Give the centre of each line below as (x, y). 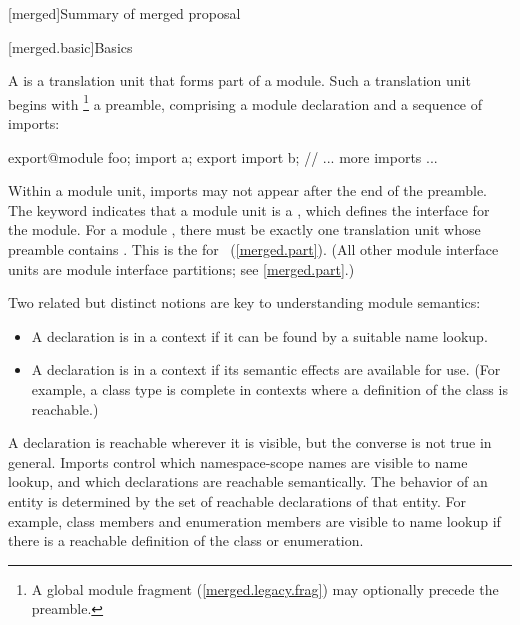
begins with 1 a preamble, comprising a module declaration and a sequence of (245, 102)
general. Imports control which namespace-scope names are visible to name (238, 461)
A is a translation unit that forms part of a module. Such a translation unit (239, 80)
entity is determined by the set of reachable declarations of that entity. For (237, 500)
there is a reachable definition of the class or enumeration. (186, 540)
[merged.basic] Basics (70, 46)
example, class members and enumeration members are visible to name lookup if (254, 520)
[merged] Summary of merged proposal (124, 13)
